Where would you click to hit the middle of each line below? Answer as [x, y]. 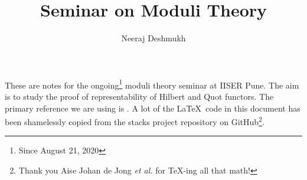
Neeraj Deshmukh [153, 38]
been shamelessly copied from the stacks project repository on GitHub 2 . [135, 121]
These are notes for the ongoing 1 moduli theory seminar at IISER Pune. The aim [152, 84]
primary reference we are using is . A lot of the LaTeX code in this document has [153, 108]
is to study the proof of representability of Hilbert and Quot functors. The [139, 96]
